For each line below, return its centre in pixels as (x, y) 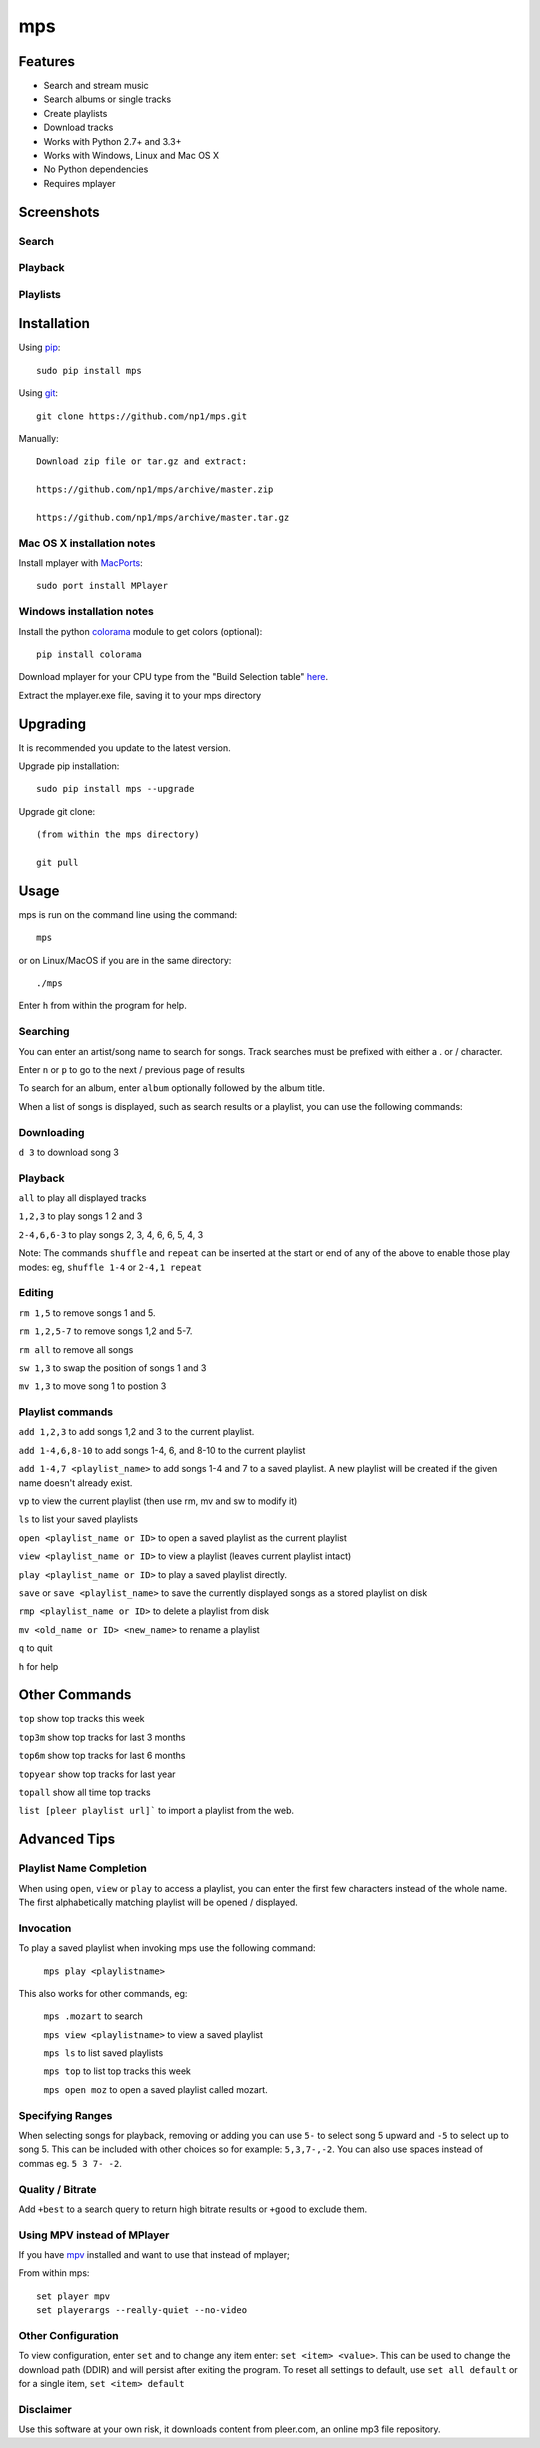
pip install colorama (89, 654)
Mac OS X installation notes (87, 543)
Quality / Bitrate (57, 2189)
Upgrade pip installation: (69, 766)
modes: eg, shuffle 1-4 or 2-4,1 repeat (110, 1267)
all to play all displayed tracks (82, 1198)
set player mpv (73, 2296)
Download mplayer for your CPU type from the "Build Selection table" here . (173, 677)
